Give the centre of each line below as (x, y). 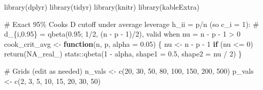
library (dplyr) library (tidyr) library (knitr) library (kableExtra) (102, 7)
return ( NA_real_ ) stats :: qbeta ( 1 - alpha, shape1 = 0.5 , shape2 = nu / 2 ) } (123, 54)
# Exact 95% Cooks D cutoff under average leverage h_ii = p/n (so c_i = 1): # (131, 24)
